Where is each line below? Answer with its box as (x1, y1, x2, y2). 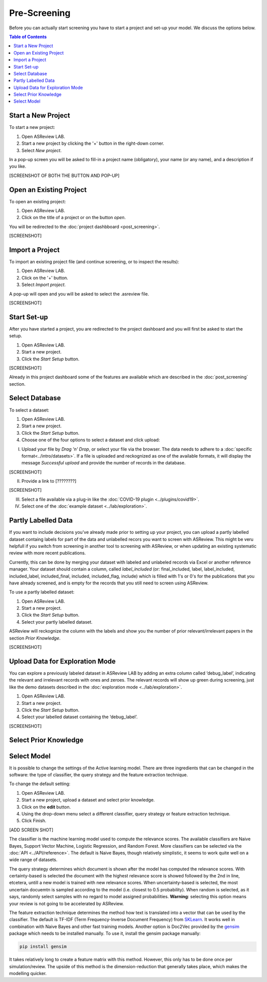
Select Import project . (21, 282, 66, 288)
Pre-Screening (9, 7, 71, 18)
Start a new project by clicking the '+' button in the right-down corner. (21, 140, 164, 146)
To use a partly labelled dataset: (9, 589, 75, 595)
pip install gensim (19, 944, 67, 949)
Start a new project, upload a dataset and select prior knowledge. (21, 797, 155, 803)
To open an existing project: (9, 198, 66, 204)
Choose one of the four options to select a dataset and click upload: (21, 437, 160, 443)
